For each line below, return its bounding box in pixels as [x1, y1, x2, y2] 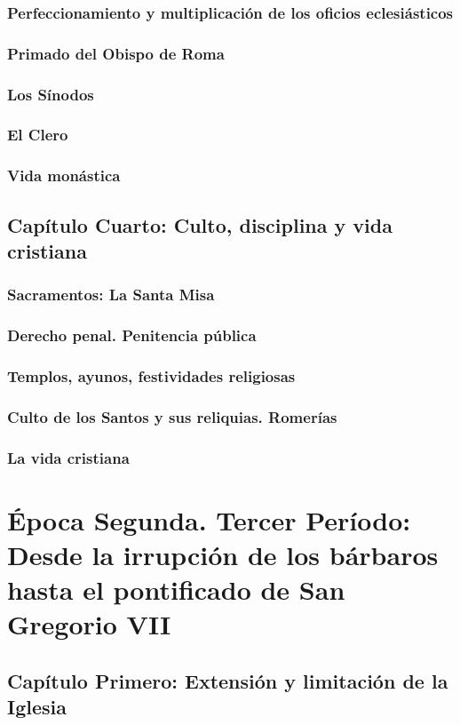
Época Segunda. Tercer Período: [7, 501, 411, 538]
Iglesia [7, 693, 67, 721]
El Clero [7, 123, 68, 146]
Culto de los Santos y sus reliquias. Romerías [7, 405, 337, 427]
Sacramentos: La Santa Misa [7, 283, 215, 306]
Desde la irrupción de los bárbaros [7, 536, 439, 572]
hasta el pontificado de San [7, 571, 345, 608]
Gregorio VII [7, 606, 171, 642]
